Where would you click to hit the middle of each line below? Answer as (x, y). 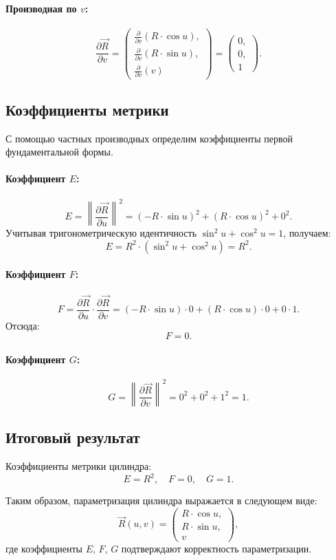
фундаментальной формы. (59, 152)
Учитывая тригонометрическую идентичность (101, 233)
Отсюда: (23, 325)
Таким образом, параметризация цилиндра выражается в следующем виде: (161, 500)
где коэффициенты (44, 548)
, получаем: (307, 233)
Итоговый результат (73, 437)
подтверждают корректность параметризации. (216, 548)
